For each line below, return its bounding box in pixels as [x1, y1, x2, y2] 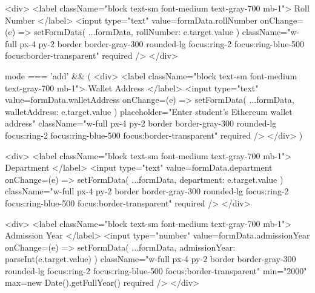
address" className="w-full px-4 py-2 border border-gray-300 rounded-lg [5, 117, 277, 130]
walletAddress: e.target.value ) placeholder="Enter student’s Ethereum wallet [5, 105, 293, 117]
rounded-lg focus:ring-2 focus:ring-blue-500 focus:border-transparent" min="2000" [5, 264, 307, 277]
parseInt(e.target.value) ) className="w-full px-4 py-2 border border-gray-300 [5, 252, 296, 265]
